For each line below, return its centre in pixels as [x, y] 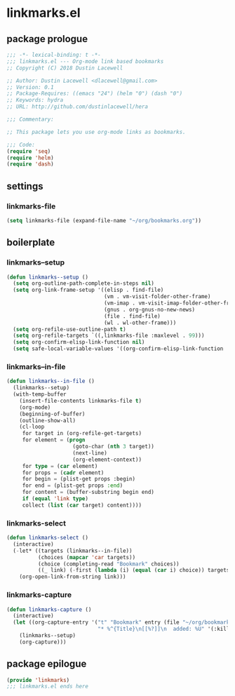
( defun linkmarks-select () [48, 538]
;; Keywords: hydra [35, 100]
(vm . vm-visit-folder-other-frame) [157, 297]
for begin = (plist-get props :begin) [79, 479]
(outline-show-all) [48, 420]
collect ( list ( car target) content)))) [82, 505]
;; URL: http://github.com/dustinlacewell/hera [78, 107]
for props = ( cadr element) [63, 473]
